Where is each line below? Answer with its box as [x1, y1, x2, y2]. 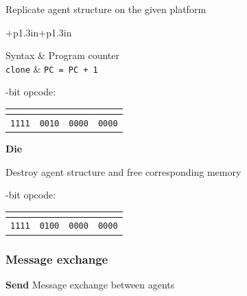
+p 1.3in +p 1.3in [5, 25, 72, 39]
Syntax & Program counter [5, 48, 119, 62]
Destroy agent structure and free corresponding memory [5, 164, 242, 179]
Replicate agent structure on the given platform [5, 2, 207, 16]
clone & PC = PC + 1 [5, 61, 98, 76]
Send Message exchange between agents [5, 277, 175, 291]
